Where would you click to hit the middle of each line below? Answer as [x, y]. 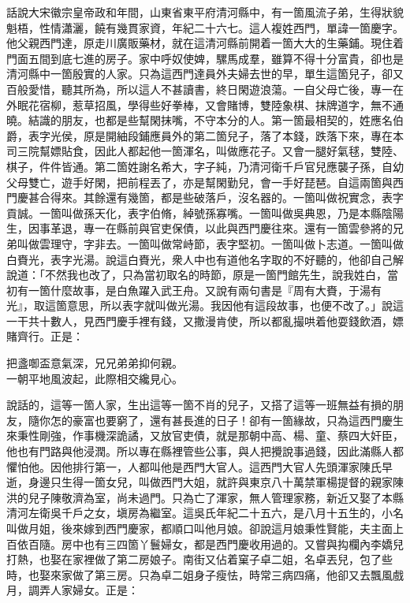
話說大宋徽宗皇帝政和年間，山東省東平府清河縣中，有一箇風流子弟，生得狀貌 [205, 12]
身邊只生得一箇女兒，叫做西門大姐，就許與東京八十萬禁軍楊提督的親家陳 [216, 482]
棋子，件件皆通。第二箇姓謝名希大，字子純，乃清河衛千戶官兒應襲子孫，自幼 [205, 166]
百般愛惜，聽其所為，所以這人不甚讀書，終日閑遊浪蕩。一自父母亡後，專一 [199, 89]
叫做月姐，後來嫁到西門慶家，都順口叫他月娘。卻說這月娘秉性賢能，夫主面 [199, 528]
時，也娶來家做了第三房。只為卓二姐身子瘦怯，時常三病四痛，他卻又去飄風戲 [205, 574]
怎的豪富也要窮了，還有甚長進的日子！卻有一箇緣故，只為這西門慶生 [227, 420]
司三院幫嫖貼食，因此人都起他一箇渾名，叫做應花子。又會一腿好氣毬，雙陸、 [205, 151]
